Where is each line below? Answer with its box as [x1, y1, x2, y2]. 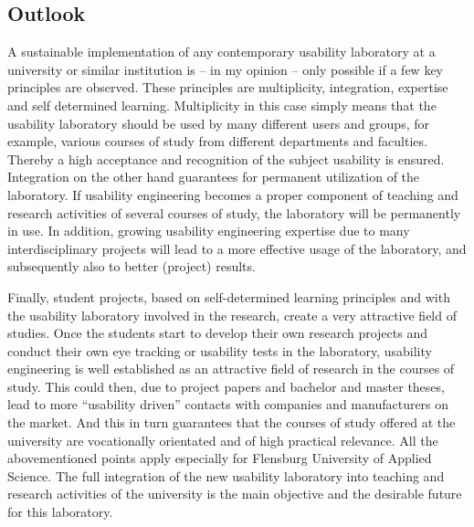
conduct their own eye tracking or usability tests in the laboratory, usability [7, 341, 432, 360]
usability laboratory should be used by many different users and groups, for [7, 113, 429, 132]
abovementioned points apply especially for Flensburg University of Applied [7, 448, 432, 468]
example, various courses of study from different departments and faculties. [7, 132, 427, 151]
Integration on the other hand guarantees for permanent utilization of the [7, 167, 420, 186]
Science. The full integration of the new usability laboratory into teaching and [7, 466, 445, 485]
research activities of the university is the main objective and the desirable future [7, 484, 462, 503]
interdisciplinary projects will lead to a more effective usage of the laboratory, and [7, 238, 467, 258]
